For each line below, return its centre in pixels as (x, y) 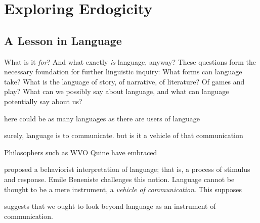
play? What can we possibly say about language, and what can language (117, 91)
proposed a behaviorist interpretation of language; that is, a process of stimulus (127, 169)
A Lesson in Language (63, 40)
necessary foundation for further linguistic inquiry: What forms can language (123, 72)
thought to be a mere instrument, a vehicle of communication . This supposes (123, 189)
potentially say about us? (43, 101)
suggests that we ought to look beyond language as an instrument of (110, 206)
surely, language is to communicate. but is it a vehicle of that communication (124, 135)
